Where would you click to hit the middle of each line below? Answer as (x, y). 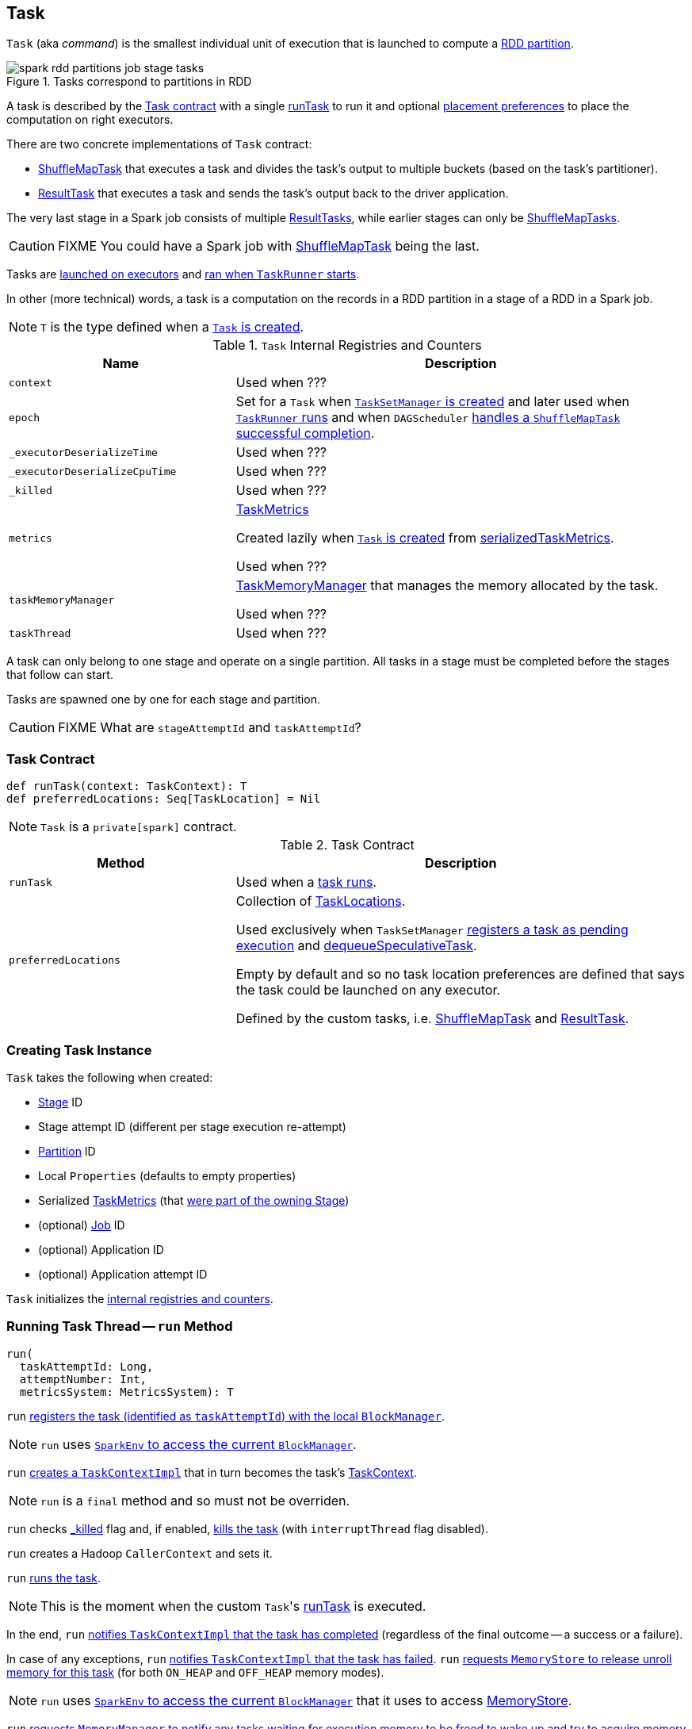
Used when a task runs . (306, 882)
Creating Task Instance (79, 1050)
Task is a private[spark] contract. (139, 827)
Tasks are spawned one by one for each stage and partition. (163, 700)
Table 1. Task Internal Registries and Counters (347, 345)
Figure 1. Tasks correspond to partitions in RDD (129, 82)
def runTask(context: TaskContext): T (127, 786)
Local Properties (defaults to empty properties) (167, 1175)
